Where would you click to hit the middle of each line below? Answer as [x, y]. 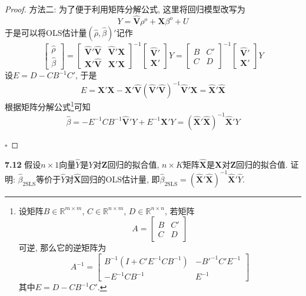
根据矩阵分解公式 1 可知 [48, 106]
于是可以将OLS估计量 [46, 32]
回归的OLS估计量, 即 [120, 179]
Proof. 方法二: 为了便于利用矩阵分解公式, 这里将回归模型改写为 [125, 9]
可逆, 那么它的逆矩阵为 [62, 247]
